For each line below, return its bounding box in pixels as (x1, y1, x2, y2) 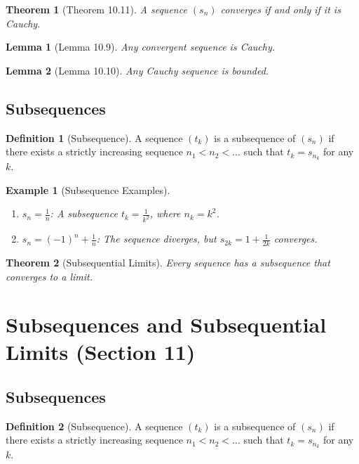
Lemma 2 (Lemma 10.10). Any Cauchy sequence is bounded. (6, 63, 269, 77)
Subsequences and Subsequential (6, 310, 327, 339)
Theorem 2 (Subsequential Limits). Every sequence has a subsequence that (6, 254, 330, 269)
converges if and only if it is (220, 2, 341, 16)
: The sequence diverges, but (96, 231, 217, 246)
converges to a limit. (6, 269, 93, 283)
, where (149, 206, 181, 221)
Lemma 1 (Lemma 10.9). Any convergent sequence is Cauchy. (6, 39, 276, 54)
